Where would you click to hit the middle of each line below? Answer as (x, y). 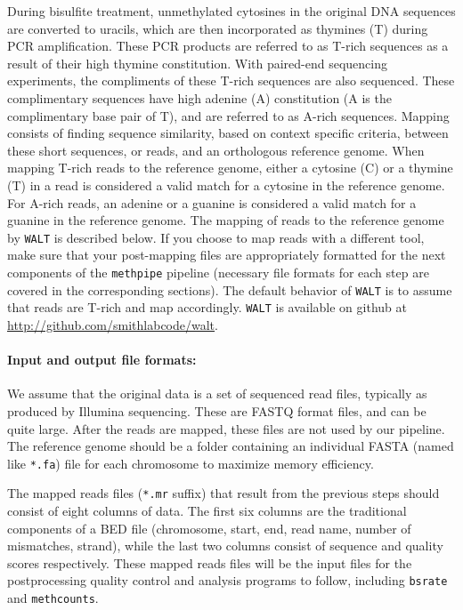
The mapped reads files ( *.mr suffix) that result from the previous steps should (223, 493)
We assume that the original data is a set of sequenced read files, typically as (217, 393)
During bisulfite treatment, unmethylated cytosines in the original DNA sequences (231, 11)
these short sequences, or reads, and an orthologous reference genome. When (216, 150)
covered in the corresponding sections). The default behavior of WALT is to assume (230, 289)
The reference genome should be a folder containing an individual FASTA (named (231, 446)
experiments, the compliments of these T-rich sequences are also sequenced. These (231, 80)
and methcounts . (53, 598)
